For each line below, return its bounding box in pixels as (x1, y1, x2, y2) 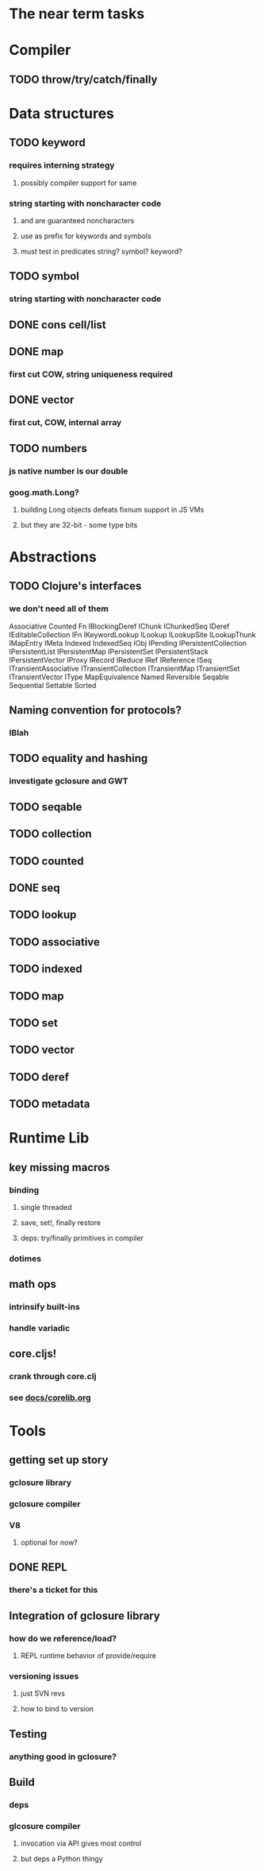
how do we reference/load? (9, 1633, 117, 1644)
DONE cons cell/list (9, 318, 106, 331)
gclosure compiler (9, 1498, 81, 1510)
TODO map (9, 989, 64, 1003)
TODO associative (9, 935, 100, 949)
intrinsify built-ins (9, 1301, 80, 1312)
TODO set (9, 1016, 58, 1030)
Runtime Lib (9, 1129, 90, 1147)
